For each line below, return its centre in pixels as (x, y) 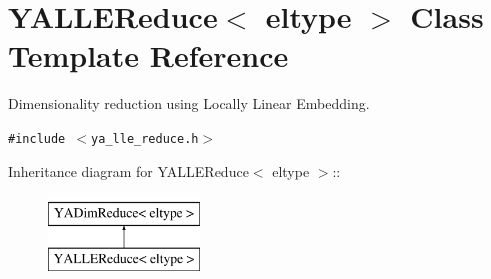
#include (37, 138)
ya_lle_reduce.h (145, 138)
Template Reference (148, 55)
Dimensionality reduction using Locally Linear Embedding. (189, 103)
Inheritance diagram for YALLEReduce (128, 170)
